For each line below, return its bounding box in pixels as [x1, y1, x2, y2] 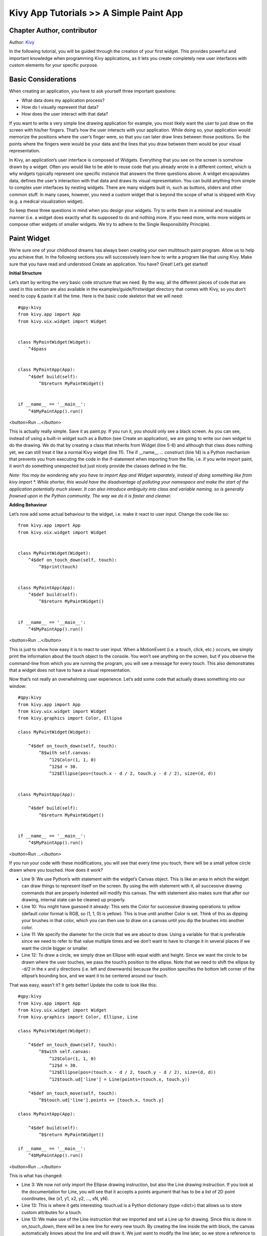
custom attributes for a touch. [21, 1209, 82, 1215]
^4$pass [28, 346, 47, 352]
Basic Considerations [9, 75, 77, 84]
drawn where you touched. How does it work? [9, 867, 103, 873]
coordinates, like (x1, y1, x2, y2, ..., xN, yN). [21, 1195, 109, 1201]
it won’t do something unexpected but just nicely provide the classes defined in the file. [9, 463, 187, 469]
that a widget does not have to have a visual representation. [9, 667, 131, 673]
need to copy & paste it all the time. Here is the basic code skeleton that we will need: [9, 293, 183, 299]
